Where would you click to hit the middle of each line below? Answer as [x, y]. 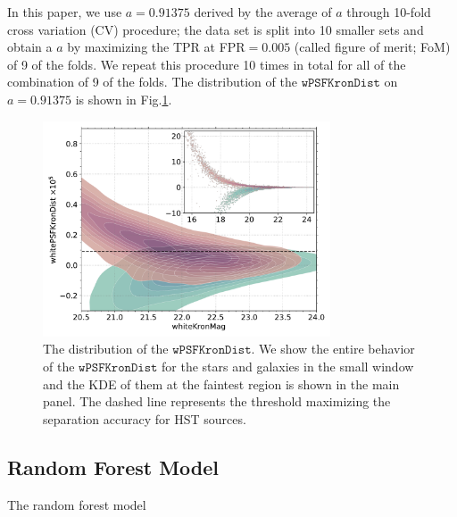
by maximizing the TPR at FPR [156, 47]
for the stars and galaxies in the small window [288, 366]
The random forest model [77, 504]
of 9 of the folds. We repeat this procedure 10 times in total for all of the [207, 64]
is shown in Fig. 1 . [124, 99]
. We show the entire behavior [333, 349]
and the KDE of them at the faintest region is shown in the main [221, 384]
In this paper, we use [65, 12]
